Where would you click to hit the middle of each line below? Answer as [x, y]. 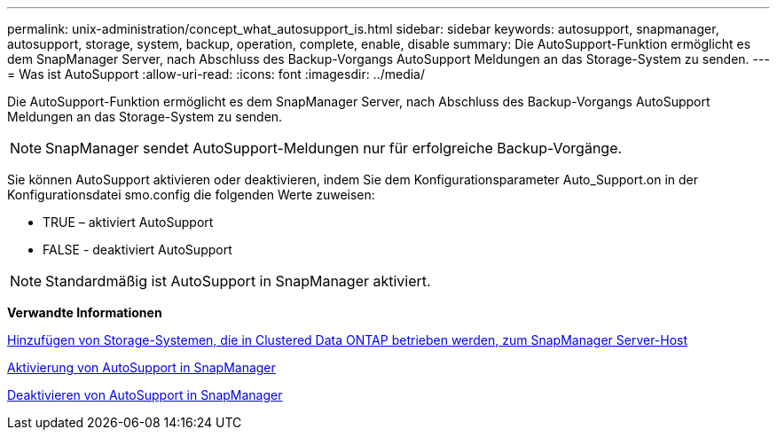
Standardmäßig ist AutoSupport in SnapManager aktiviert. [238, 281]
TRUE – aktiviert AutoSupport [128, 222]
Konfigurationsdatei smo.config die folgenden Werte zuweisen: [191, 195]
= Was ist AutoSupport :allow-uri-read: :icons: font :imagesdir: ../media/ [216, 74]
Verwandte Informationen [85, 312]
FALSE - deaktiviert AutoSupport [137, 250]
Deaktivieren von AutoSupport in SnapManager [145, 395]
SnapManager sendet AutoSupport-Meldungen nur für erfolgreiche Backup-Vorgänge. [334, 148]
